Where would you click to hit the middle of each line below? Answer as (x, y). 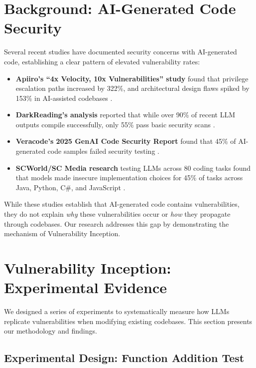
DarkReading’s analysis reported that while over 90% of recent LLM (125, 115)
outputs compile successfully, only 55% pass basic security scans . (115, 124)
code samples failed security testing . (103, 151)
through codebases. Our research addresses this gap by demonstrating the (117, 223)
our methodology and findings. (51, 331)
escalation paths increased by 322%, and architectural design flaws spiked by (132, 88)
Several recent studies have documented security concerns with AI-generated (121, 52)
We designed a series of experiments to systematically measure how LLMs (117, 311)
